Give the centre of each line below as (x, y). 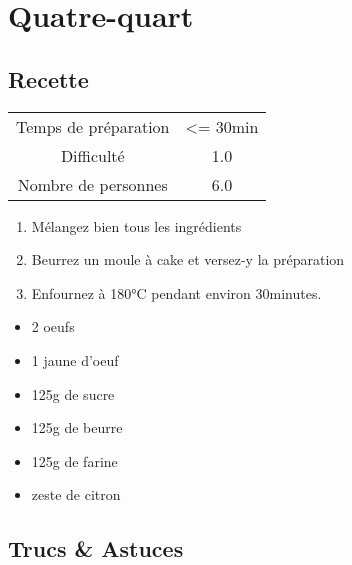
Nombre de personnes (92, 184)
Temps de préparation (93, 126)
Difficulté (92, 155)
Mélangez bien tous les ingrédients (136, 225)
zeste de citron (76, 494)
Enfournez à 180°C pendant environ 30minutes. (176, 292)
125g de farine (74, 460)
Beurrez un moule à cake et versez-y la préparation (188, 259)
